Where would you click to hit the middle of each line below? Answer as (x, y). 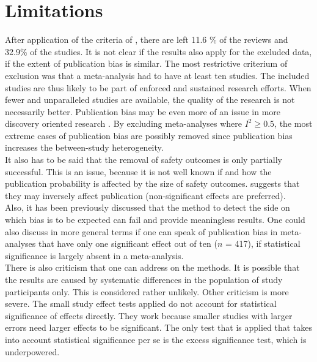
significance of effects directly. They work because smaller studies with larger (149, 315)
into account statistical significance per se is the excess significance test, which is (156, 339)
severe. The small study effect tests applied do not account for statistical (141, 304)
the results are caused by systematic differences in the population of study (144, 279)
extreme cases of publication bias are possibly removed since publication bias (149, 135)
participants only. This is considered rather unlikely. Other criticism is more (147, 291)
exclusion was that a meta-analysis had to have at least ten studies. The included (157, 75)
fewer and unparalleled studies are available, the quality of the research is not (150, 100)
